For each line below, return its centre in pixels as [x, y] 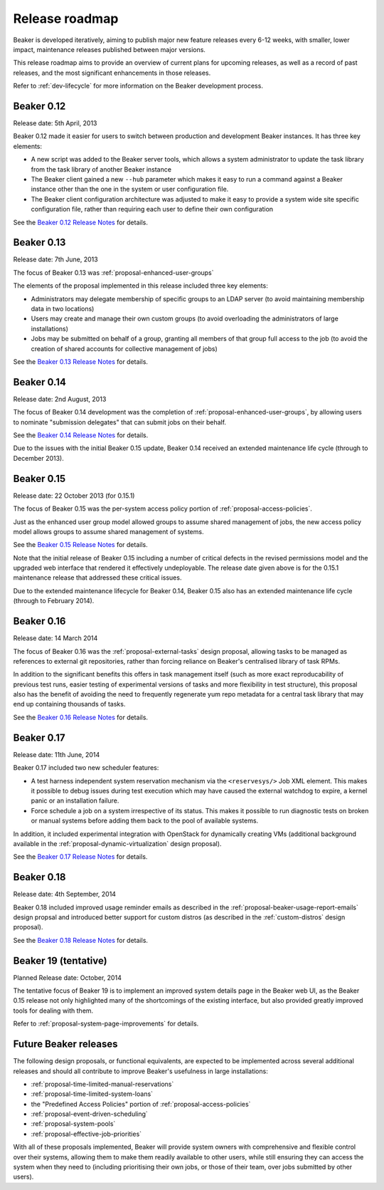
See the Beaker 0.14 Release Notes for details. [81, 435]
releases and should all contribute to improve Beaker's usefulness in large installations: [140, 1071]
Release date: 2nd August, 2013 [60, 399]
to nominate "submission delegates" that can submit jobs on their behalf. [120, 422]
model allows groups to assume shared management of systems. [108, 531]
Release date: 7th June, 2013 [56, 259]
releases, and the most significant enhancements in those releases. [112, 73]
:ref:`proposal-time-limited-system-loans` [92, 1094]
